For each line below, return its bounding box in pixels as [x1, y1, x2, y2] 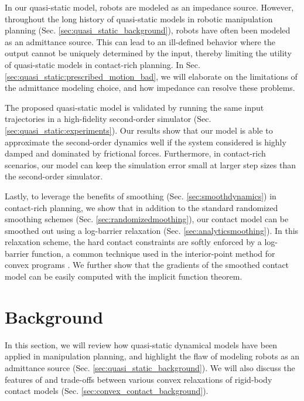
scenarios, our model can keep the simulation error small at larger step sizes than [5, 158, 296, 171]
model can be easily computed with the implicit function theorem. [5, 270, 242, 283]
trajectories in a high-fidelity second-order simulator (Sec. [5, 113, 211, 125]
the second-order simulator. [5, 170, 103, 182]
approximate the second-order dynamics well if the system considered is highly [5, 135, 286, 148]
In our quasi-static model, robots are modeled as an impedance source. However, [5, 1, 294, 13]
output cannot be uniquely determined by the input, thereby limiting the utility [5, 47, 292, 59]
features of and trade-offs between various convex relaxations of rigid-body [5, 373, 272, 385]
